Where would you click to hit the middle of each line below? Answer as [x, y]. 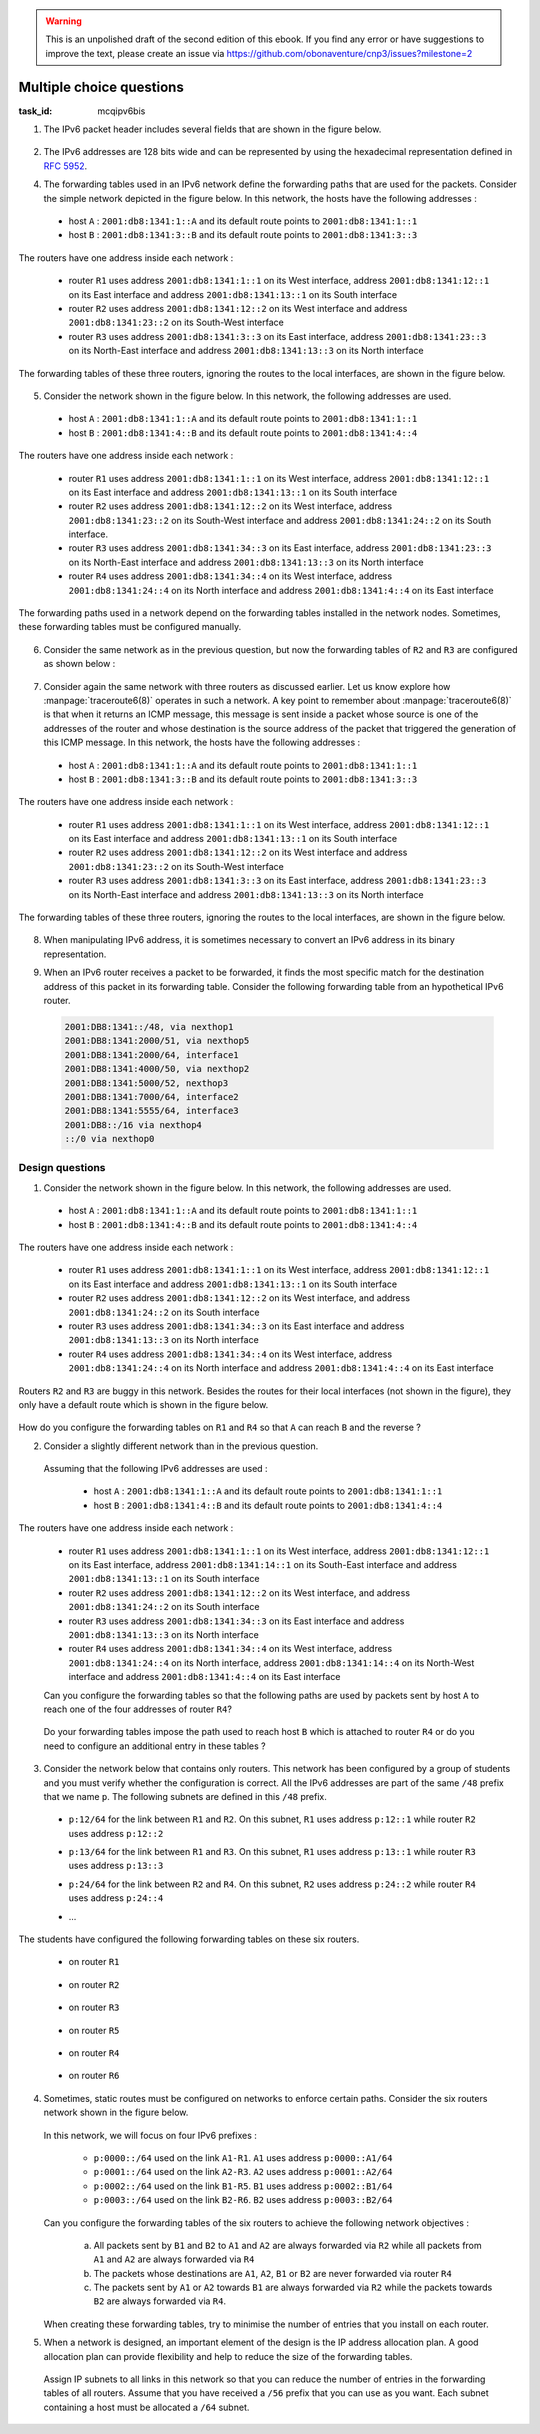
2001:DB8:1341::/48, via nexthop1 [149, 1026]
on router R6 [94, 2076]
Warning [63, 21]
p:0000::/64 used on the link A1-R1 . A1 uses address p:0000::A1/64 [243, 2157]
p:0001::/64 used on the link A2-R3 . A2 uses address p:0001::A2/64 [243, 2172]
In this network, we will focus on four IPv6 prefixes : [150, 2135]
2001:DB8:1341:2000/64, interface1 [151, 1054]
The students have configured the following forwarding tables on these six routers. [189, 1939]
